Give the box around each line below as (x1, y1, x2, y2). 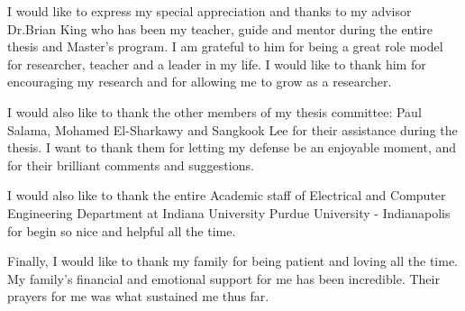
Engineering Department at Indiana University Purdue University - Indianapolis (7, 203, 451, 222)
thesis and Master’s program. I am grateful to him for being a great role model (7, 37, 443, 56)
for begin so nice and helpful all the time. (7, 221, 236, 240)
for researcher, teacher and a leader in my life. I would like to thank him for (7, 54, 426, 73)
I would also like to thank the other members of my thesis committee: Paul (7, 102, 422, 121)
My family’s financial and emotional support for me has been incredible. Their (7, 269, 440, 288)
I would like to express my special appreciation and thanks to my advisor (7, 2, 412, 20)
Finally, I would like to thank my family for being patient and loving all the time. (7, 252, 459, 270)
